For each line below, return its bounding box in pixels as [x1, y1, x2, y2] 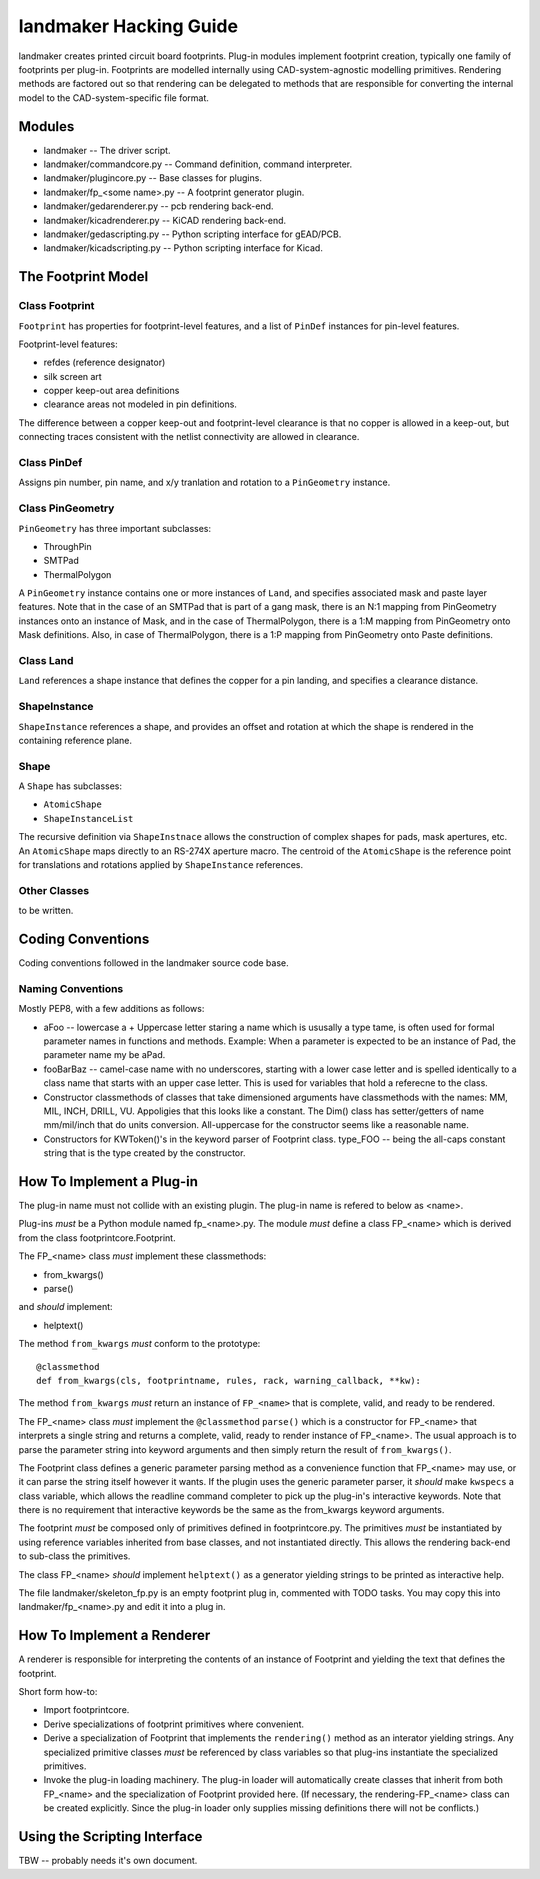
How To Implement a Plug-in [18, 1173, 199, 1190]
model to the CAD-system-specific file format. [18, 91, 210, 104]
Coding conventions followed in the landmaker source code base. [18, 957, 289, 969]
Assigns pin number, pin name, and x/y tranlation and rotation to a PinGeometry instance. [18, 476, 391, 489]
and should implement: [18, 1301, 114, 1313]
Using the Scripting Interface [18, 1828, 203, 1845]
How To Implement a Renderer [18, 1627, 211, 1644]
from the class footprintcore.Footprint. [18, 1231, 176, 1244]
